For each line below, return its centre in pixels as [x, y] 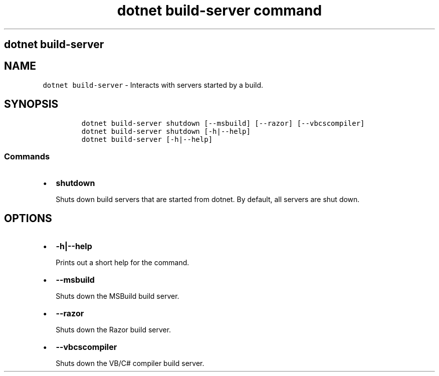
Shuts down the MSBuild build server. [118, 296]
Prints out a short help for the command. [123, 263]
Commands [27, 157]
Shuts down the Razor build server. [114, 330]
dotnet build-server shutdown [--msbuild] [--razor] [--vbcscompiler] [223, 123]
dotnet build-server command [220, 11]
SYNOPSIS [31, 104]
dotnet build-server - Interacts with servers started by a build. [153, 85]
